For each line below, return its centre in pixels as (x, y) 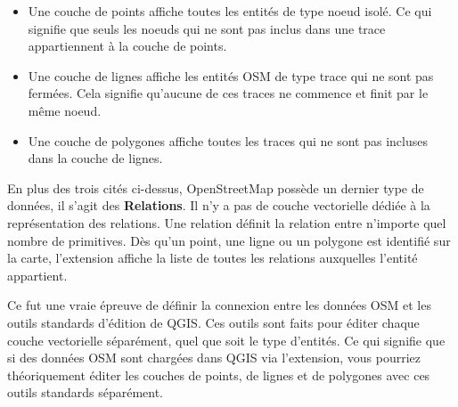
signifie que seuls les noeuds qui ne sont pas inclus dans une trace (207, 28)
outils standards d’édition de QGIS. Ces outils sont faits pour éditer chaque (213, 322)
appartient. (37, 275)
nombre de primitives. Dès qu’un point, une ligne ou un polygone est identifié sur (229, 240)
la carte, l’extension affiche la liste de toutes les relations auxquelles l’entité (213, 258)
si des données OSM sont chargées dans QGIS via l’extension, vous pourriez (214, 358)
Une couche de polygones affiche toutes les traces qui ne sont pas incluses (228, 140)
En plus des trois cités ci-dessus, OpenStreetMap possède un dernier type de (216, 187)
